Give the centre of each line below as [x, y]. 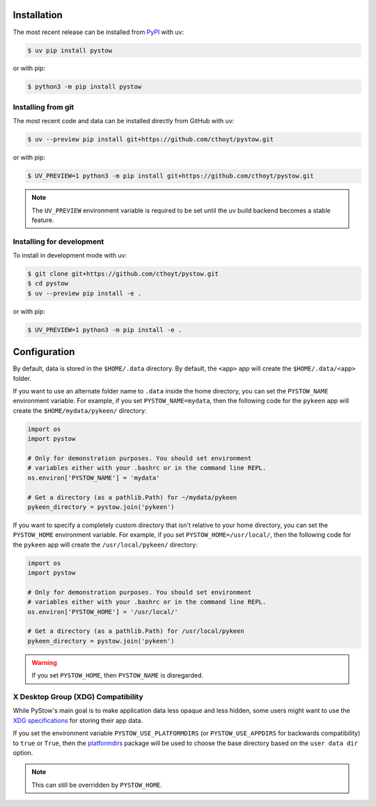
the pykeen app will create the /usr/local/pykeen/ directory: [105, 544]
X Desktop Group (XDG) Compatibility [78, 696]
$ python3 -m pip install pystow [85, 87]
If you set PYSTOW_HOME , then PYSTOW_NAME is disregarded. [117, 675]
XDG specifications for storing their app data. [78, 720]
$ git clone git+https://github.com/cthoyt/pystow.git [123, 274]
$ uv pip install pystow [70, 50]
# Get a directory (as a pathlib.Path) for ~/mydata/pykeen [132, 497]
